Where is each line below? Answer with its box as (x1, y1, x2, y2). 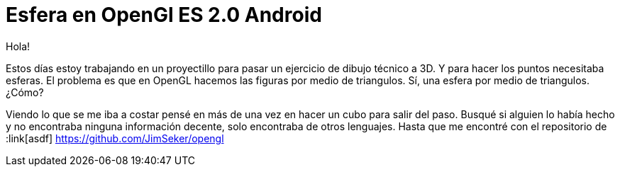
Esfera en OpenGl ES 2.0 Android (6, 3, 322, 27)
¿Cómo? (6, 86, 44, 98)
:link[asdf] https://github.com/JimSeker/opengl (6, 132, 224, 144)
